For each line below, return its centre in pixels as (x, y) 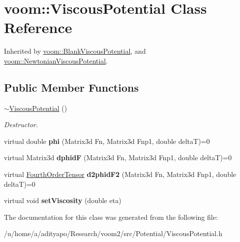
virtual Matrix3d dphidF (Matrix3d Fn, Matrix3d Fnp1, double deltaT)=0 (118, 157)
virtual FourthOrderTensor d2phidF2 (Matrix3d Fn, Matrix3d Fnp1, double (120, 174)
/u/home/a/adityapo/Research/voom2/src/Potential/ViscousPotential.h (113, 233)
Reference (38, 27)
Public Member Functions (71, 87)
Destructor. (21, 124)
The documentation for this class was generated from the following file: (111, 217)
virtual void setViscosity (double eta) (63, 200)
